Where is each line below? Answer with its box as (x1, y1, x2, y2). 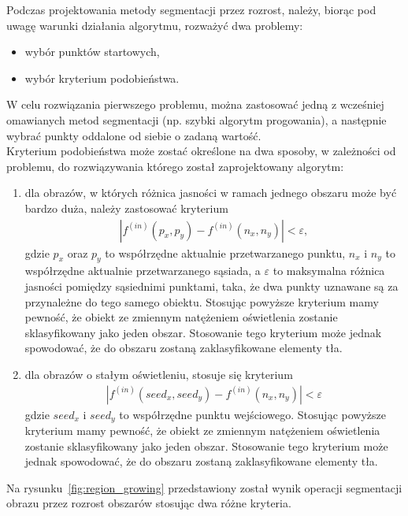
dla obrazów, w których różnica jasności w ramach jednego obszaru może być (24, 184, 397, 201)
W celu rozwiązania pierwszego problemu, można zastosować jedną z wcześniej (6, 96, 384, 113)
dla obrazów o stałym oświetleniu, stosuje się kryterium (24, 366, 293, 382)
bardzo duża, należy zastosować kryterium (24, 199, 228, 216)
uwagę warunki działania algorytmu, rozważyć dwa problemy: (6, 17, 303, 33)
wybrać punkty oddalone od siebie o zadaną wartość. (6, 127, 261, 143)
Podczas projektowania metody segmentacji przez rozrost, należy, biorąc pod (6, 2, 376, 17)
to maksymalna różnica (273, 262, 385, 279)
